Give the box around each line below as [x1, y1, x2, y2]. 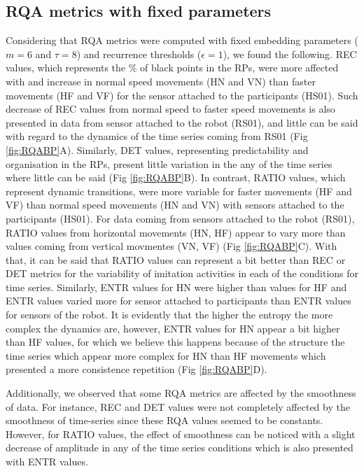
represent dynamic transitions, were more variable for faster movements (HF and [6, 183, 352, 198]
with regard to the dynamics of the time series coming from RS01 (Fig [6, 129, 308, 143]
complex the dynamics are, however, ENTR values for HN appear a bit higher [6, 321, 340, 335]
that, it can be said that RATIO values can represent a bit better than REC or [6, 252, 346, 267]
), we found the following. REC [223, 46, 357, 61]
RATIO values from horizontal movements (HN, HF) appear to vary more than [6, 225, 346, 239]
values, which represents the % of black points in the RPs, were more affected [6, 60, 339, 75]
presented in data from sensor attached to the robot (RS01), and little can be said [6, 115, 358, 129]
